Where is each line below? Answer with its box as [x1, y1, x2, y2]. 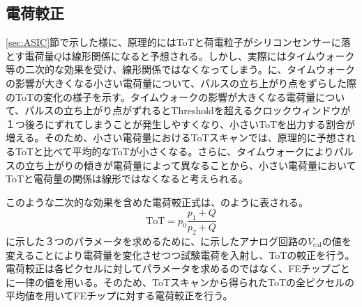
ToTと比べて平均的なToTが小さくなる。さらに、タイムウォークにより [15, 143, 334, 158]
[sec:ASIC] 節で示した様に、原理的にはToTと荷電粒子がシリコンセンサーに [6, 35, 341, 49]
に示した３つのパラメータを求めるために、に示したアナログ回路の [6, 233, 308, 248]
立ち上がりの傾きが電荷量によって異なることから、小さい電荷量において [24, 157, 356, 172]
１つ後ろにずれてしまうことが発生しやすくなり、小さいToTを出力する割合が [6, 116, 356, 131]
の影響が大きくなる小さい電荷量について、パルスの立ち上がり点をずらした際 [6, 75, 356, 90]
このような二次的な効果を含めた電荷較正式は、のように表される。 [6, 194, 308, 209]
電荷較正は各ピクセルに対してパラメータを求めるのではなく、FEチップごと [6, 261, 350, 276]
